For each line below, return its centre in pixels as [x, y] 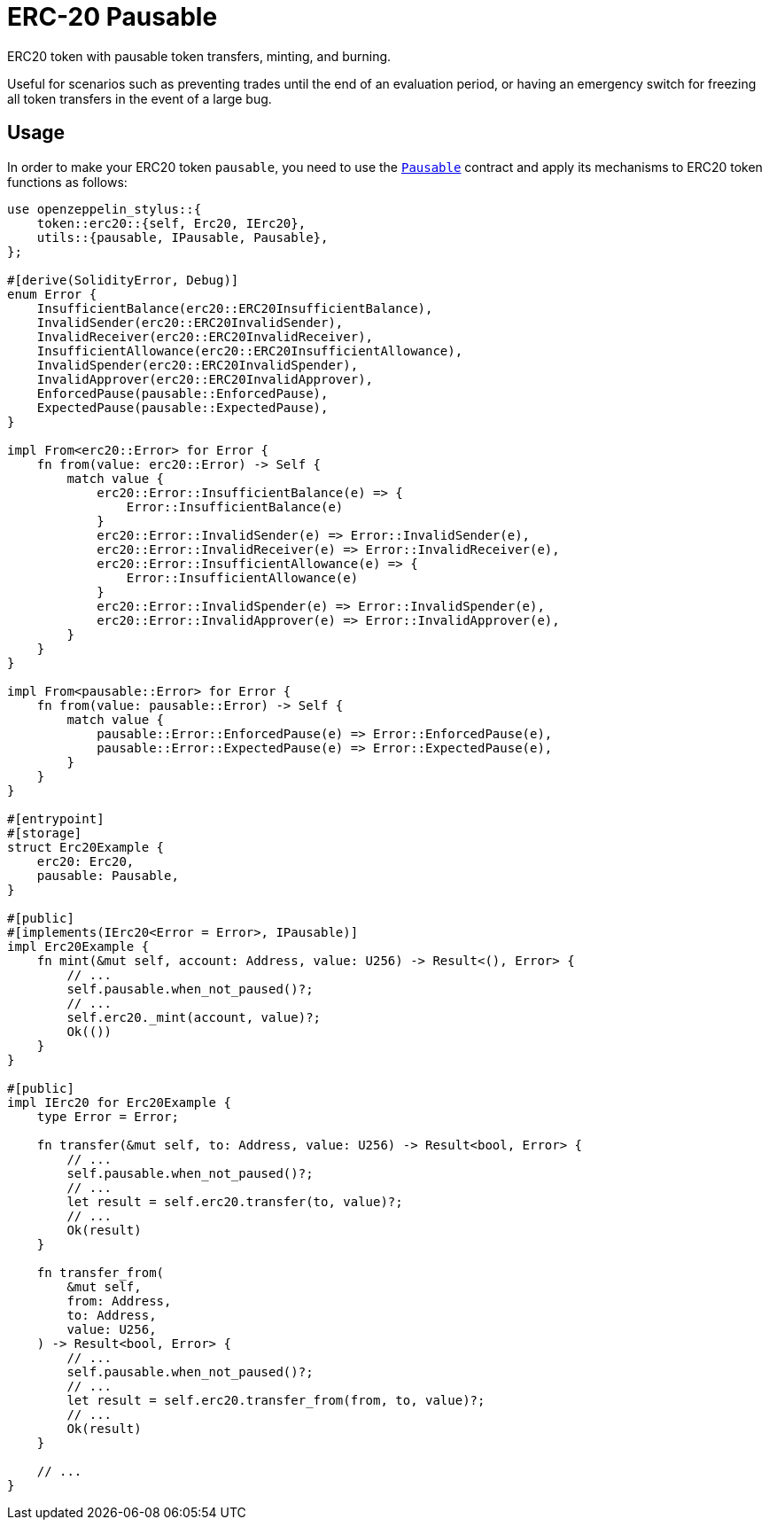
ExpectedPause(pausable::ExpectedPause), [183, 407]
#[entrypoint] [56, 818]
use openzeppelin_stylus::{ [105, 209]
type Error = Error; [108, 1116]
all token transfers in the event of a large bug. [140, 98]
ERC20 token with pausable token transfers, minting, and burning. [199, 56]
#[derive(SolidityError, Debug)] [123, 280]
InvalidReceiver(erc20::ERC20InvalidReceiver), [205, 336]
